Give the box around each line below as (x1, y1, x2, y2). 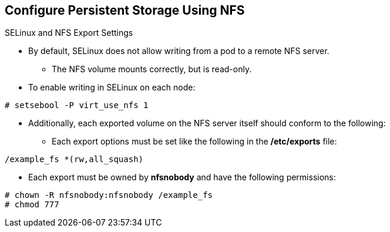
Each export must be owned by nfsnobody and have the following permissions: (28, 172, 336, 183)
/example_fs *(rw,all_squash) (5, 154, 144, 164)
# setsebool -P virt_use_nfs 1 (5, 100, 149, 110)
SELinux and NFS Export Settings (5, 28, 133, 38)
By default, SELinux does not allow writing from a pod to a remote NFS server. (28, 46, 330, 56)
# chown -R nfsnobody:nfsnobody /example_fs (5, 190, 213, 200)
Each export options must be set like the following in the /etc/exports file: (52, 136, 337, 147)
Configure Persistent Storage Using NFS (5, 3, 245, 18)
